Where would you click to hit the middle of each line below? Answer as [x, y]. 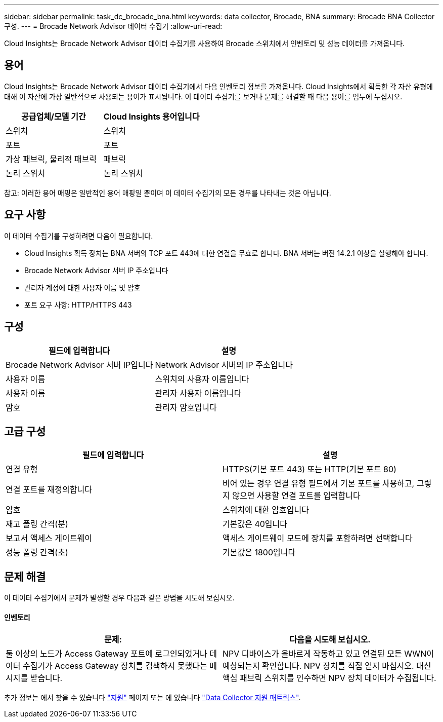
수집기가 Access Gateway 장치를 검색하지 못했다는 [115, 666]
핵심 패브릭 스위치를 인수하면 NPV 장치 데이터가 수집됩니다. [329, 678]
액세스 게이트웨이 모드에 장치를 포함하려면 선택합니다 [318, 538]
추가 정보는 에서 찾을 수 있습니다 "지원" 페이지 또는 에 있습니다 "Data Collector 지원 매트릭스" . [152, 698]
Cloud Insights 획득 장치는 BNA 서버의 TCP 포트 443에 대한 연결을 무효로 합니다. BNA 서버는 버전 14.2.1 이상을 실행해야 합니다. [226, 253]
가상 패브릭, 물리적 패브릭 [51, 159]
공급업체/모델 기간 [53, 116]
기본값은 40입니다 [255, 524]
